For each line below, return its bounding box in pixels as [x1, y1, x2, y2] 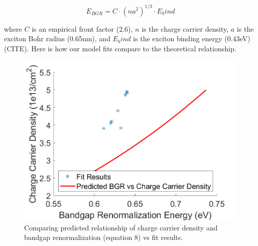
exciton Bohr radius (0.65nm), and [4, 33, 110, 44]
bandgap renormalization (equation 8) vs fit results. [24, 232, 183, 242]
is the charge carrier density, [142, 23, 229, 34]
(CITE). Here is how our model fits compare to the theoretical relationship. [4, 43, 236, 53]
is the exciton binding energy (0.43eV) [133, 33, 250, 44]
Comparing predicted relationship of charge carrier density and [24, 222, 218, 232]
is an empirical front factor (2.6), [32, 23, 133, 34]
